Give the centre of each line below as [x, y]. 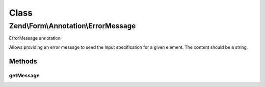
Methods [23, 61]
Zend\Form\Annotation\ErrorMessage [72, 26]
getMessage [25, 75]
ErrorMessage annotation [35, 38]
